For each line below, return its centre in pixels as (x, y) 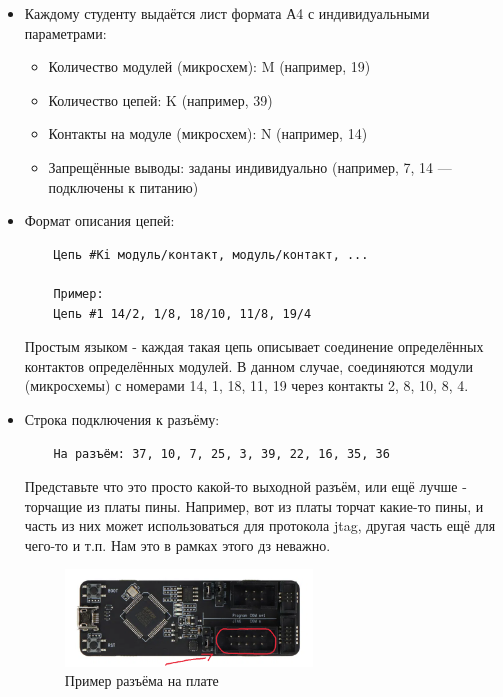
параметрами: (65, 32)
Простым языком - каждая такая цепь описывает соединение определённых (254, 346)
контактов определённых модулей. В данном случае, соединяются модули (249, 365)
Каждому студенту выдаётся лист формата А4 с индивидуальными (227, 13)
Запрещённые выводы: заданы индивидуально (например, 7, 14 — (250, 166)
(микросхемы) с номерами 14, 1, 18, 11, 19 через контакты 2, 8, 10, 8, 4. (246, 385)
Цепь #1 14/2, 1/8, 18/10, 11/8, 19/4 (182, 313)
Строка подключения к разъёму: (122, 418)
